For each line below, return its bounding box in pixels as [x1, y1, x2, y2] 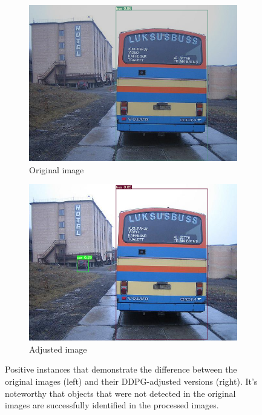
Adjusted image [29, 342, 87, 355]
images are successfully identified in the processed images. [5, 399, 219, 411]
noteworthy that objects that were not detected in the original [5, 387, 236, 399]
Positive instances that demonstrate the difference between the [5, 363, 237, 376]
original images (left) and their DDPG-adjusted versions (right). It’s [5, 374, 258, 387]
